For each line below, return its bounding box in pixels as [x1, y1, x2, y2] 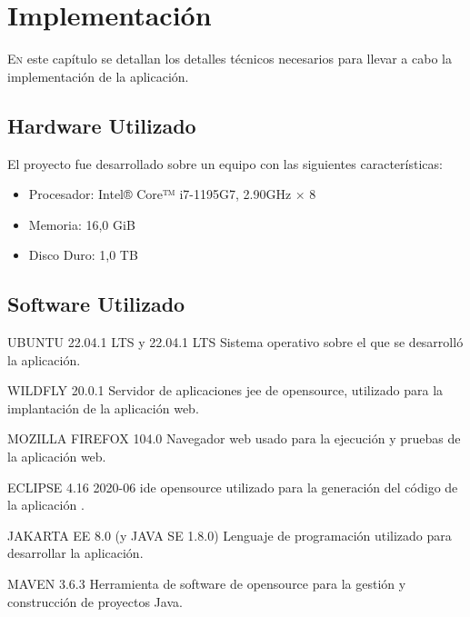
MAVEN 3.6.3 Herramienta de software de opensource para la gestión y [7, 574, 406, 593]
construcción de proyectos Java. [7, 592, 183, 611]
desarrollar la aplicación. [7, 543, 144, 562]
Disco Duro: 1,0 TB [28, 245, 138, 264]
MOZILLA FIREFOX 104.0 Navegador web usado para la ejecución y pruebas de [7, 429, 461, 448]
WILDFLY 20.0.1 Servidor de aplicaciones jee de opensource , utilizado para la [7, 381, 444, 400]
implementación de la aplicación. [7, 66, 189, 85]
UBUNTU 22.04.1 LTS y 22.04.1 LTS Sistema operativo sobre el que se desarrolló [7, 333, 464, 352]
